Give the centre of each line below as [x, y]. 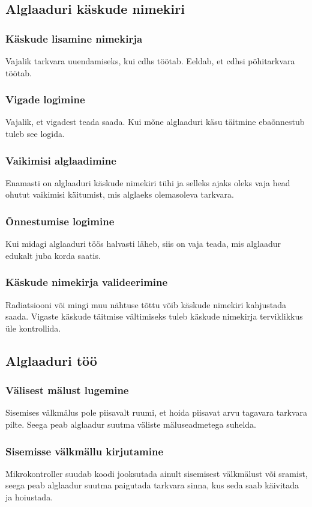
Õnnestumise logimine [60, 221]
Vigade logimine [45, 99]
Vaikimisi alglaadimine [61, 160]
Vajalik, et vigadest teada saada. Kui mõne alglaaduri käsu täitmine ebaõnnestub [155, 122]
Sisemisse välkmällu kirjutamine [85, 451]
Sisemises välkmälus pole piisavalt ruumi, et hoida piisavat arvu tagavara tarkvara [157, 412]
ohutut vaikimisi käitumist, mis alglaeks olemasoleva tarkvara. [120, 194]
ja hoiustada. [29, 497]
